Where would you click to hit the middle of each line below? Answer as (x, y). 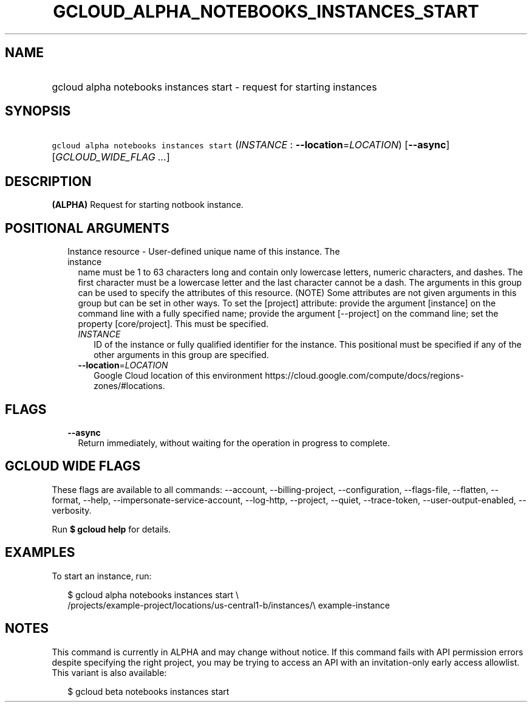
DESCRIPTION (48, 181)
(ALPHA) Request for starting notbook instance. (148, 205)
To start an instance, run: (102, 576)
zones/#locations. (129, 386)
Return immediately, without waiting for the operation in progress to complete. (234, 443)
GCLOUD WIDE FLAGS (73, 466)
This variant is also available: (109, 672)
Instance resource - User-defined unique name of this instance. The (204, 252)
